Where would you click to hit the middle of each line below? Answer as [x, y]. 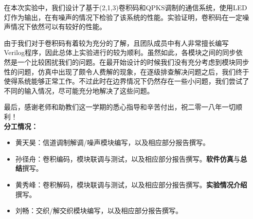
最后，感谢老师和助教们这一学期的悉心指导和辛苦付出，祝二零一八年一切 [120, 107]
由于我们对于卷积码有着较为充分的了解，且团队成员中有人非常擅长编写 [116, 43]
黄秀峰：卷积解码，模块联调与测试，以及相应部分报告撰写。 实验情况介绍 [131, 184]
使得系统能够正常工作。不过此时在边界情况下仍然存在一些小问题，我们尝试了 [126, 81]
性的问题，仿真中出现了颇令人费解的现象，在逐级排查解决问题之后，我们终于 [126, 71]
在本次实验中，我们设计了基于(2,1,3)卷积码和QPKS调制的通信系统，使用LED [126, 7]
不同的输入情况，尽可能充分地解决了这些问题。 [79, 90]
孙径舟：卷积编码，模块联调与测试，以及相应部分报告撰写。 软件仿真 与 [128, 158]
